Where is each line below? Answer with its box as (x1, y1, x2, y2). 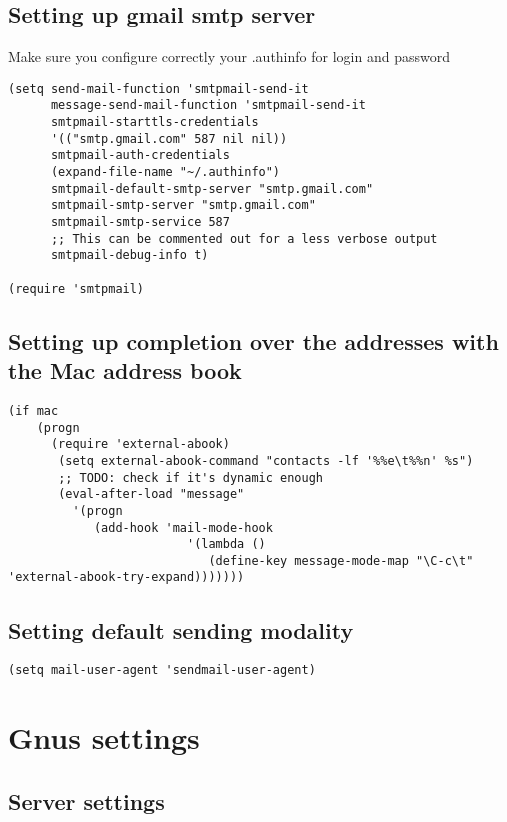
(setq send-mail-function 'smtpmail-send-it (8, 81, 309, 96)
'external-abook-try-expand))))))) (8, 570, 245, 585)
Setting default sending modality (8, 614, 354, 645)
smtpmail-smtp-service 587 (50, 215, 230, 230)
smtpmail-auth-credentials (50, 148, 230, 163)
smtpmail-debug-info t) (50, 248, 209, 263)
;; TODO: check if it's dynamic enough (58, 470, 323, 485)
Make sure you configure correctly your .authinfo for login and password (8, 46, 450, 67)
